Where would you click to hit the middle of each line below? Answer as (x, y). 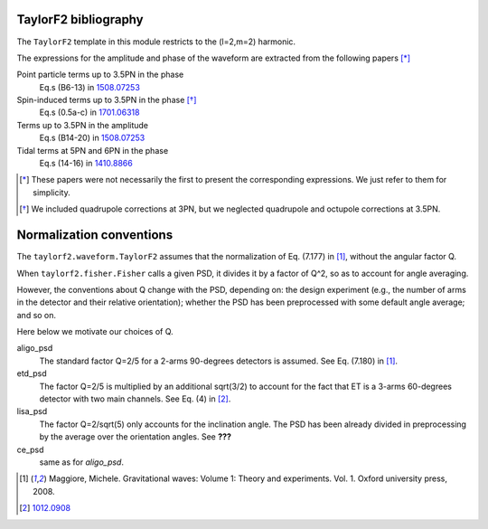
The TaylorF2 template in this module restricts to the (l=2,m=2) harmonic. (156, 42)
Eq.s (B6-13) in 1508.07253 (89, 87)
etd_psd (32, 373)
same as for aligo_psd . (81, 462)
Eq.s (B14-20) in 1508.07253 (92, 138)
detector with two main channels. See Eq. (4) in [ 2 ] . (135, 399)
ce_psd (30, 449)
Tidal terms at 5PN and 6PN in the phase (93, 150)
